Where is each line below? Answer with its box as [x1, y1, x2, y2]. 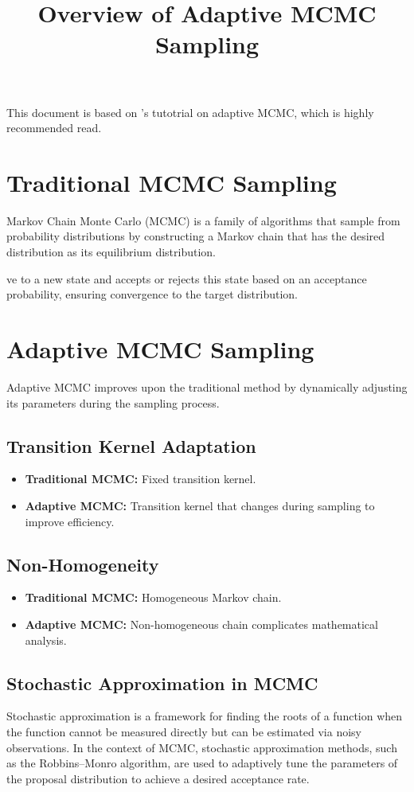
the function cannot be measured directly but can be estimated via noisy [6, 723, 361, 739]
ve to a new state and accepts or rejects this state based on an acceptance [6, 270, 367, 287]
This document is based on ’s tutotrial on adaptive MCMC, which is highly [6, 103, 374, 120]
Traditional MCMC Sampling [6, 166, 337, 198]
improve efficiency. [25, 513, 115, 529]
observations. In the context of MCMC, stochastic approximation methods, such [6, 739, 397, 755]
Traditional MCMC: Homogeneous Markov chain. [25, 589, 282, 606]
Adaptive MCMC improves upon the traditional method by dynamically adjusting [6, 378, 408, 395]
